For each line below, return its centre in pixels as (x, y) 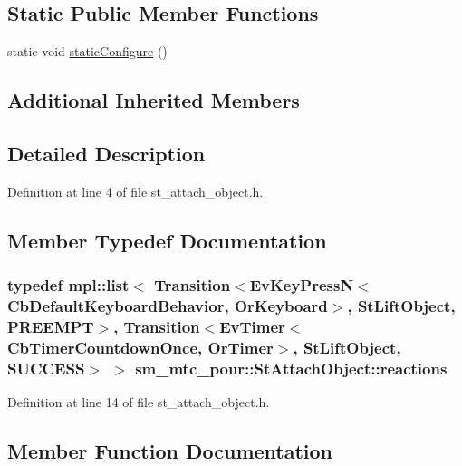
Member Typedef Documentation (167, 240)
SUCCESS (46, 368)
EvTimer (252, 326)
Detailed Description (106, 153)
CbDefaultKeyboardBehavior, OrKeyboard (168, 306)
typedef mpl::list (68, 285)
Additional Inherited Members (154, 100)
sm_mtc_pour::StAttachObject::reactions (291, 368)
